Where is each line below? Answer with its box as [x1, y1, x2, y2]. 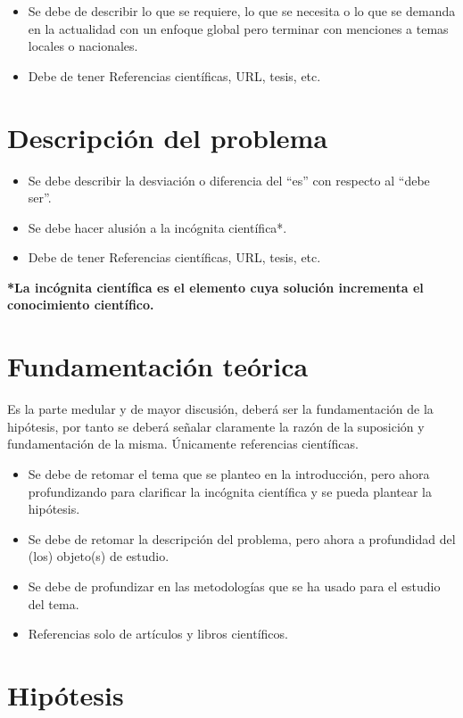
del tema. [28, 594, 79, 613]
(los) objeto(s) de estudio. [28, 547, 169, 565]
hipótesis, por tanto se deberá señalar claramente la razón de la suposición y [7, 417, 425, 435]
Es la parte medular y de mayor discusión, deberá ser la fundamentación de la [7, 400, 434, 418]
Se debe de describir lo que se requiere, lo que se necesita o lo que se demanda [28, 2, 456, 20]
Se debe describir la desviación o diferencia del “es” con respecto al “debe [28, 170, 430, 189]
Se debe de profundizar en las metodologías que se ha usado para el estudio [28, 576, 441, 595]
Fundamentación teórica [7, 348, 309, 384]
